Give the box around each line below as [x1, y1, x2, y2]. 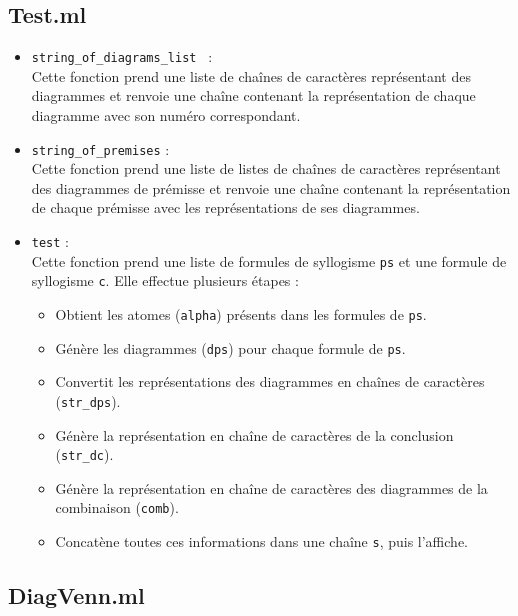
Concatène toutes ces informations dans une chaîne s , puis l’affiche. [55, 531, 468, 552]
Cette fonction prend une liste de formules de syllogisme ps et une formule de [31, 250, 507, 271]
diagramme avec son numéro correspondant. [31, 105, 301, 126]
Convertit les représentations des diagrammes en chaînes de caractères [55, 371, 485, 392]
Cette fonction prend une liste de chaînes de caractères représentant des [31, 65, 471, 86]
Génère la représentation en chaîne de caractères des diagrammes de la [55, 477, 488, 498]
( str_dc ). [55, 444, 114, 465]
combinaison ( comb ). [55, 497, 179, 518]
